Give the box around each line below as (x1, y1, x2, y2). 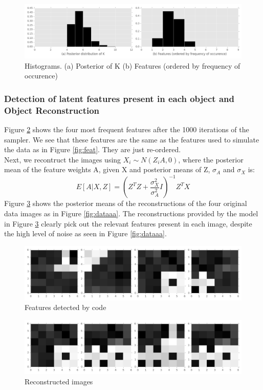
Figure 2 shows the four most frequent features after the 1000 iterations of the (4, 124, 249, 134)
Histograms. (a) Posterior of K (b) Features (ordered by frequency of (25, 60, 240, 71)
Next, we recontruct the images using (4, 154, 121, 165)
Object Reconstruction (4, 104, 100, 116)
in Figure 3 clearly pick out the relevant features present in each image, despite (4, 218, 252, 229)
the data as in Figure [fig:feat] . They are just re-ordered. (4, 144, 181, 155)
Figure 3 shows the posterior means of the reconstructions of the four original (4, 198, 247, 209)
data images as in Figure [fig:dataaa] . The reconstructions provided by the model (4, 208, 258, 218)
